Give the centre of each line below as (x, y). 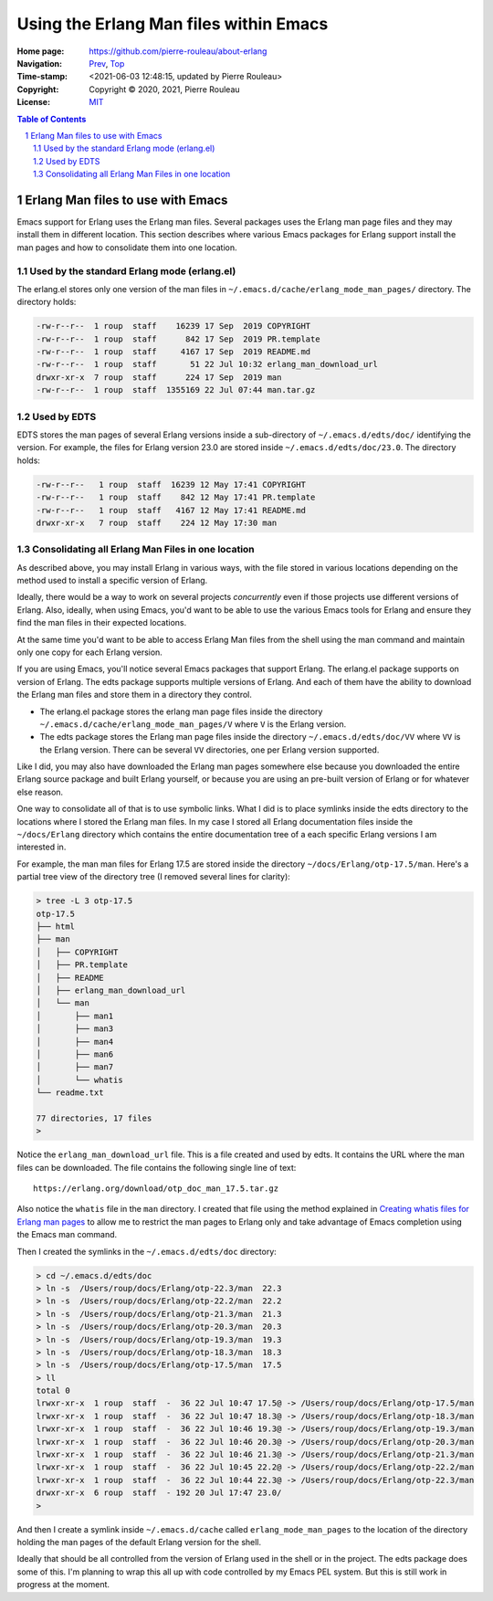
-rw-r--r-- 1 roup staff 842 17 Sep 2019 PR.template (178, 339)
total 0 (53, 1391)
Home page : (41, 51)
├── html (56, 926)
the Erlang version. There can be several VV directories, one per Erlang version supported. (210, 750)
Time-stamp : (42, 77)
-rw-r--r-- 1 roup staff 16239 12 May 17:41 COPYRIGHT (171, 485)
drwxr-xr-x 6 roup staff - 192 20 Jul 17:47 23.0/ (159, 1493)
